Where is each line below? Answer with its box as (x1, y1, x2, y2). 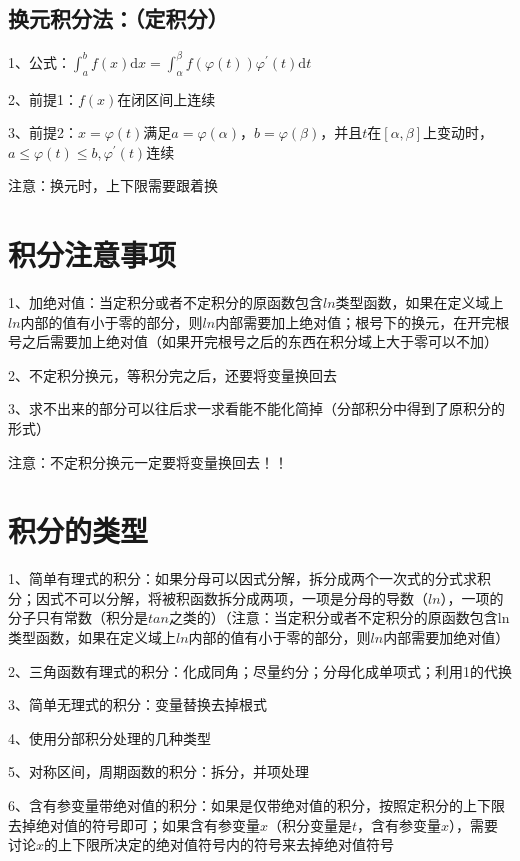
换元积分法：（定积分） (8, 3, 229, 34)
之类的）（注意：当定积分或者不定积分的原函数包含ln (168, 607, 510, 628)
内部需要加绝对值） (383, 627, 510, 648)
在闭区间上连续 (117, 88, 216, 109)
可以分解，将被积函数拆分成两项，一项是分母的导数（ (77, 587, 428, 608)
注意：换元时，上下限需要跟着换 (8, 175, 218, 196)
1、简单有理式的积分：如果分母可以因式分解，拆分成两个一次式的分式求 (8, 568, 477, 589)
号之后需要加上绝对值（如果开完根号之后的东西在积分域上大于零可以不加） (8, 331, 498, 352)
